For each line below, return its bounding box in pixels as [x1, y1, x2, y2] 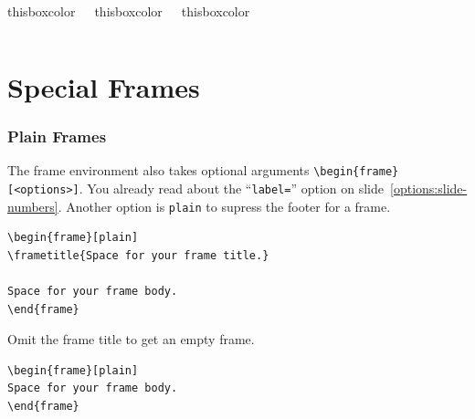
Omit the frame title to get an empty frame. [7, 330, 255, 349]
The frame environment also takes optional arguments [7, 161, 310, 180]
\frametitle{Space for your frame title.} [7, 248, 269, 262]
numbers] [7, 196, 58, 215]
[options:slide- [390, 178, 468, 197]
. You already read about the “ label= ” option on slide [79, 178, 385, 197]
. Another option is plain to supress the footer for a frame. [58, 196, 391, 215]
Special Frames [7, 68, 200, 105]
